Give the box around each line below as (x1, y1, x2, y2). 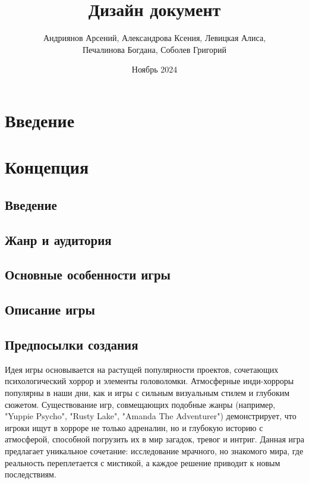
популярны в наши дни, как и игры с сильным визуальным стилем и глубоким (5, 386, 290, 398)
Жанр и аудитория (5, 230, 112, 249)
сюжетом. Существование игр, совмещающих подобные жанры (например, (5, 398, 276, 410)
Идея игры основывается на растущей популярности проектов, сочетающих (5, 363, 279, 375)
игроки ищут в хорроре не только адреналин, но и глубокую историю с (5, 421, 263, 433)
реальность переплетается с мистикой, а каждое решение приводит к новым (5, 456, 280, 469)
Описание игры (5, 300, 95, 319)
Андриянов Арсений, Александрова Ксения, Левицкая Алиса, (43, 32, 266, 44)
